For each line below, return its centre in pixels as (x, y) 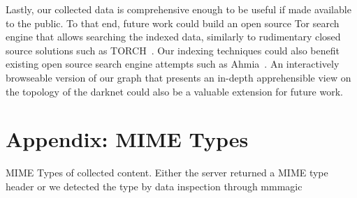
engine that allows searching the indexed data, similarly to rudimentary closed (173, 37)
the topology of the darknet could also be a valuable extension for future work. (174, 91)
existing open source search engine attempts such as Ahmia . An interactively (173, 64)
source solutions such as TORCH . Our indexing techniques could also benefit (173, 50)
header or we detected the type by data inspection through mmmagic (154, 186)
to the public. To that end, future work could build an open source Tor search (173, 23)
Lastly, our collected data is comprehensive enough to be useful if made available (178, 9)
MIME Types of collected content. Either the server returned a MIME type (167, 173)
